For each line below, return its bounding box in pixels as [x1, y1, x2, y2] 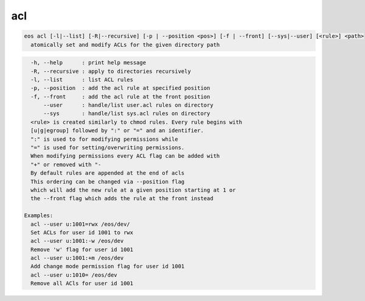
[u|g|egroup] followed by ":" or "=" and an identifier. [30, 127, 204, 134]
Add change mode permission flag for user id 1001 [30, 263, 185, 270]
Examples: [24, 212, 54, 219]
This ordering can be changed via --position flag [30, 178, 185, 185]
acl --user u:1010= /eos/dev [30, 271, 118, 279]
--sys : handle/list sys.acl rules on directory [43, 110, 210, 117]
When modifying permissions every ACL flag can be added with [30, 152, 220, 160]
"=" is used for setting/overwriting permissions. [30, 144, 185, 151]
